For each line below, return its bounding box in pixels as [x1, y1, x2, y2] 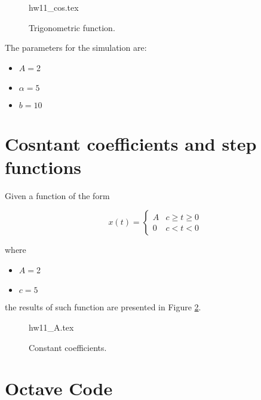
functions [5, 154, 82, 179]
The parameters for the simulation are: [5, 41, 147, 54]
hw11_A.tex [29, 321, 74, 334]
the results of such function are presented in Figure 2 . [5, 301, 201, 313]
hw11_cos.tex [29, 1, 79, 13]
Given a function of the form [5, 189, 110, 201]
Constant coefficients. [29, 341, 107, 353]
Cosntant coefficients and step [5, 131, 257, 155]
